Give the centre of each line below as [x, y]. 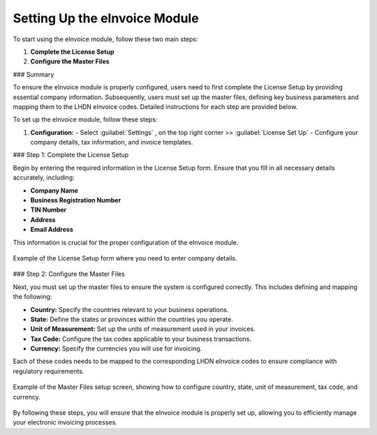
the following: [32, 297]
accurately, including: [44, 177]
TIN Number [49, 210]
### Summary [34, 74]
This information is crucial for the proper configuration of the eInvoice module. [126, 242]
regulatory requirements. [49, 371]
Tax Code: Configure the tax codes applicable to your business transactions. [141, 339]
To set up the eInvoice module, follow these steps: [85, 119]
